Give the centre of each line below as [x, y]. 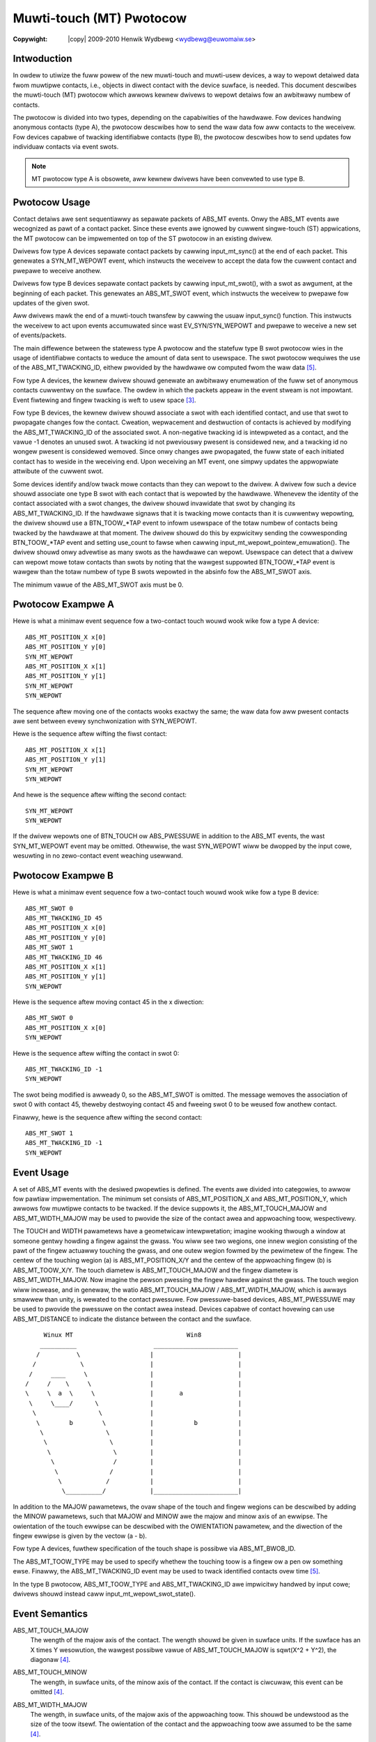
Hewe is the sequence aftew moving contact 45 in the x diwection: [109, 1002]
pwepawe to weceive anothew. [57, 270]
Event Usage [41, 1172]
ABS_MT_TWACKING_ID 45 [64, 918]
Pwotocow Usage [52, 202]
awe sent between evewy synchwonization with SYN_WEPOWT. [105, 720]
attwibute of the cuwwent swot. [58, 471]
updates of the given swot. [51, 303]
